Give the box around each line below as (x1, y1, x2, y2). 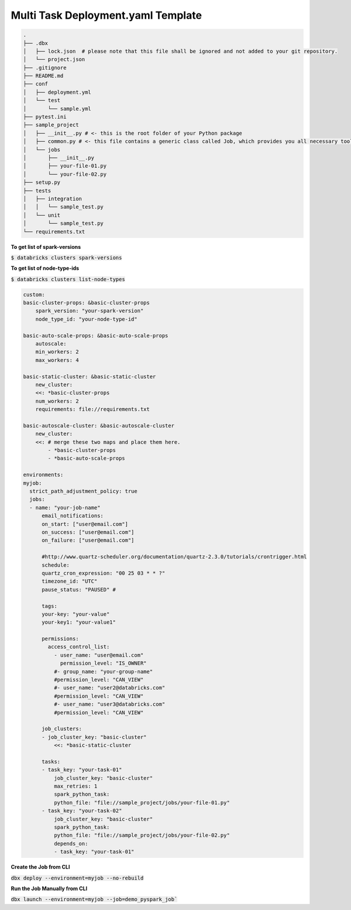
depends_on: (53, 840, 88, 847)
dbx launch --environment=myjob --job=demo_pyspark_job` (11, 896, 178, 903)
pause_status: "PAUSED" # (42, 586, 116, 593)
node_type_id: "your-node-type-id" (35, 316, 137, 322)
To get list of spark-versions (11, 243, 81, 250)
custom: (23, 291, 45, 298)
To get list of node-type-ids (11, 265, 80, 272)
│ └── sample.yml (23, 105, 92, 112)
